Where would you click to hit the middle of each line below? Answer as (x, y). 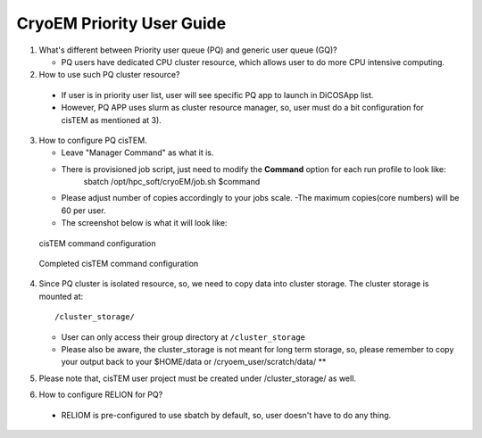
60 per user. (83, 211)
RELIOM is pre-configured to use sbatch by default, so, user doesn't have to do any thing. (226, 415)
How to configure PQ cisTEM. (93, 140)
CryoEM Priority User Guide (121, 23)
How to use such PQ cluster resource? (109, 75)
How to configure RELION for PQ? (101, 395)
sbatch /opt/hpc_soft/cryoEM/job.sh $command (172, 182)
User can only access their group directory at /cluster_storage (183, 337)
